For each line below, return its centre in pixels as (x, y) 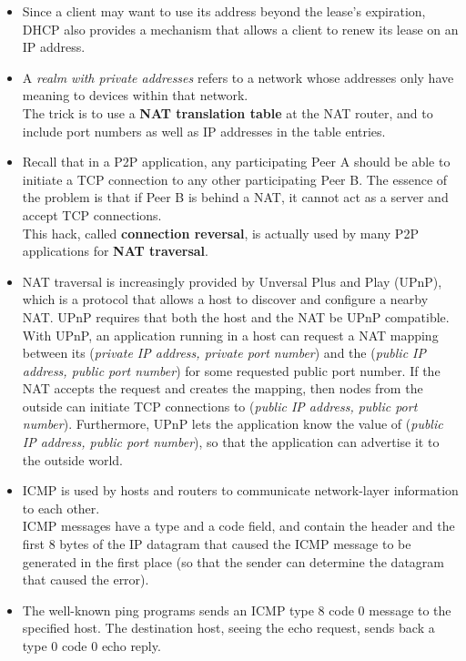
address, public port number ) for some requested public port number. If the (231, 370)
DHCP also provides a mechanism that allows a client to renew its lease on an (240, 29)
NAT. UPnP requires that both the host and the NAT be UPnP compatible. (236, 316)
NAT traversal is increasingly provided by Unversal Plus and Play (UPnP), (232, 281)
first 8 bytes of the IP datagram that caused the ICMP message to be (217, 544)
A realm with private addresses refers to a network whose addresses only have (238, 77)
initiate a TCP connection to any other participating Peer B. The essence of (235, 179)
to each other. (61, 508)
